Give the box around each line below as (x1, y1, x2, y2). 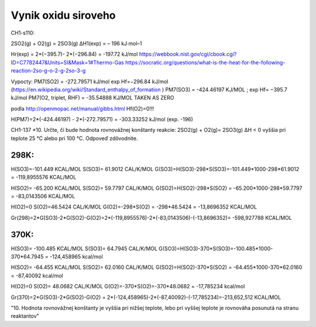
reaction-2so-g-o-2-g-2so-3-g (11, 67, 86, 74)
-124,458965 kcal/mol (50, 253, 103, 260)
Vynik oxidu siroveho (11, 9, 116, 22)
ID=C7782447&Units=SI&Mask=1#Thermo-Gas (11, 59, 124, 66)
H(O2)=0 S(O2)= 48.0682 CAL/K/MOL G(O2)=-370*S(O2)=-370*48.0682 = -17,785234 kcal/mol (11, 283, 245, 290)
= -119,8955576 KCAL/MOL (11, 173, 77, 181)
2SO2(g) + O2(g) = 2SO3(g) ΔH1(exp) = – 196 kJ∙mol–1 (11, 40, 142, 47)
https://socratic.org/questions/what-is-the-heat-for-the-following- (125, 59, 286, 66)
